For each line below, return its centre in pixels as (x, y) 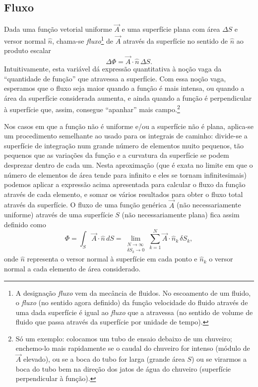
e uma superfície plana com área (171, 29)
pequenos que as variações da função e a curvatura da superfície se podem (117, 155)
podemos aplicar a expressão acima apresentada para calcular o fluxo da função (125, 184)
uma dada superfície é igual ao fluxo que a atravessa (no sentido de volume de (134, 312)
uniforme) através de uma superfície (59, 215)
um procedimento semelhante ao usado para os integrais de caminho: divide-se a (126, 136)
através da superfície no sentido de (175, 40)
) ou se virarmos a (219, 359)
